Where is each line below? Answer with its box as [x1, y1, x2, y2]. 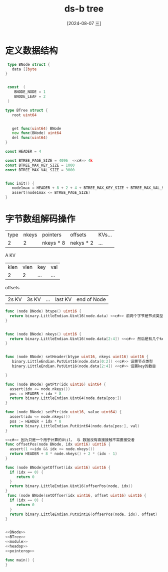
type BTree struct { [5, 107, 48, 113]
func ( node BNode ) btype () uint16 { [5, 309, 81, 314]
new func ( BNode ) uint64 [11, 131, 61, 136]
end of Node [76, 296, 106, 303]
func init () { [5, 181, 35, 186]
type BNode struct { [7, 62, 50, 67]
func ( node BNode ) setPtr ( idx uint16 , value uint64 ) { [5, 410, 122, 415]
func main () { [5, 557, 35, 562]
